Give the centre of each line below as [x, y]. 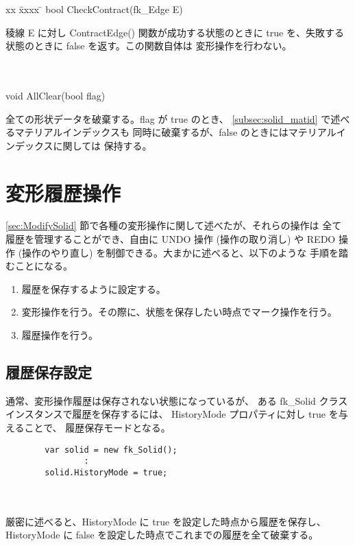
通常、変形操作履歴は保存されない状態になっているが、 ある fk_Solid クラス [177, 400]
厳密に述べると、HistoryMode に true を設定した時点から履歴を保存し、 [166, 521]
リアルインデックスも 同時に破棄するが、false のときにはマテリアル [185, 132]
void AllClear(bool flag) [56, 95]
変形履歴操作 [63, 192]
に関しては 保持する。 [102, 145]
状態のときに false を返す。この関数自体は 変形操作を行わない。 [149, 46]
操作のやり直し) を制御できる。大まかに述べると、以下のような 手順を [181, 252]
